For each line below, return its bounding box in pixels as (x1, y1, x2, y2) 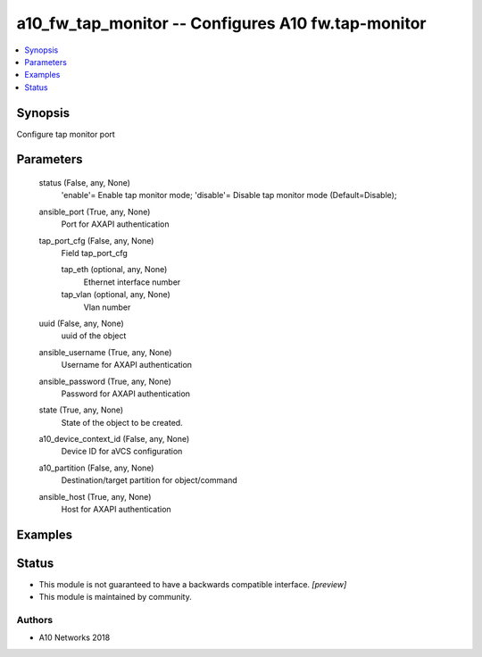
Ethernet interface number (83, 277, 181, 287)
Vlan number (83, 302, 131, 312)
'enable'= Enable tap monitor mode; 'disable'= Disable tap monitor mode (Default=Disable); (61, 190, 397, 201)
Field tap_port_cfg (61, 247, 129, 258)
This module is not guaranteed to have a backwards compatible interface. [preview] (38, 578, 347, 589)
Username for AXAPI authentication (61, 360, 192, 370)
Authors (16, 614, 54, 627)
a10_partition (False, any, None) (38, 462, 154, 473)
